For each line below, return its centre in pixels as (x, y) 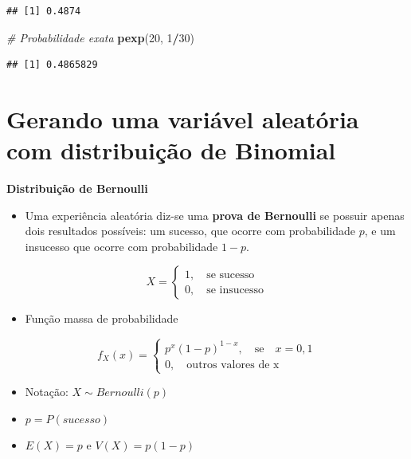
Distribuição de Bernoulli (77, 188)
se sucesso (231, 275)
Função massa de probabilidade (102, 318)
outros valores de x (233, 365)
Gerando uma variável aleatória (183, 118)
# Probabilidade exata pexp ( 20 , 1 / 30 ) (101, 37)
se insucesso (235, 290)
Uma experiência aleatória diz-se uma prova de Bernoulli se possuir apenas (215, 215)
